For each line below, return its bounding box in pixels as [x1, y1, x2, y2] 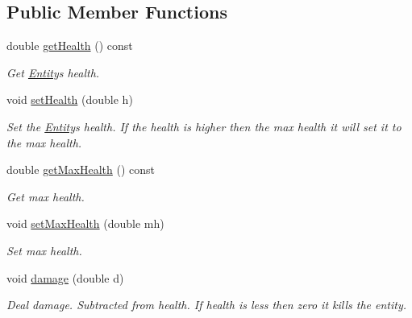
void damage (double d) [6, 269, 124, 286]
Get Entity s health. [6, 64, 100, 81]
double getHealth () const [6, 37, 133, 54]
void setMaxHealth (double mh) [6, 215, 164, 232]
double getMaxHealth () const [6, 161, 156, 178]
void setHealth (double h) [6, 91, 133, 108]
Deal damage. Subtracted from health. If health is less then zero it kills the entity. [6, 296, 407, 313]
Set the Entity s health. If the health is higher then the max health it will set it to [6, 118, 402, 134]
